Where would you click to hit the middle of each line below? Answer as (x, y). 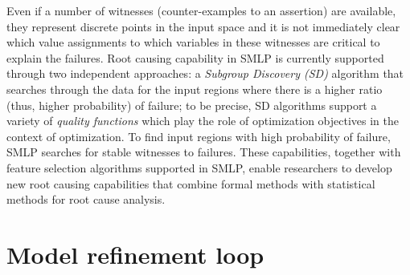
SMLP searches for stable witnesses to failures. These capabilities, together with (204, 152)
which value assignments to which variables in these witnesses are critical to (193, 42)
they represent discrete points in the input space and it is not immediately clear (203, 26)
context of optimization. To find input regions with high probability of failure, (199, 136)
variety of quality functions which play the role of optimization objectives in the (203, 121)
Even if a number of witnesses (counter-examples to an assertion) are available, (201, 10)
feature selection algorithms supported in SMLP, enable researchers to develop (199, 167)
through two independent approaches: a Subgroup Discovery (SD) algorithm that (205, 73)
